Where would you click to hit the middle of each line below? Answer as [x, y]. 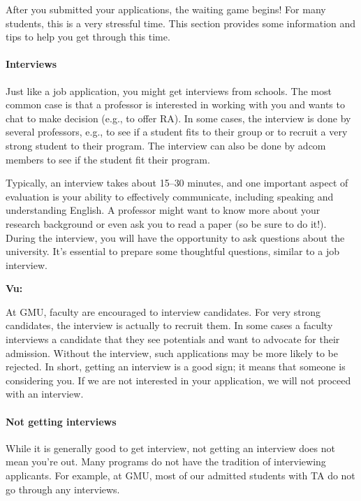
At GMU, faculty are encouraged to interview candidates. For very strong [163, 311]
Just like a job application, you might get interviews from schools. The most [169, 90]
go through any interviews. [63, 489]
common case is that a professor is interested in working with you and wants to [175, 104]
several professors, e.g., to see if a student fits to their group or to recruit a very [177, 132]
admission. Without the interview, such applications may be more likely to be [172, 353]
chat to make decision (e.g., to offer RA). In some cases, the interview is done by [178, 118]
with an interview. [45, 394]
